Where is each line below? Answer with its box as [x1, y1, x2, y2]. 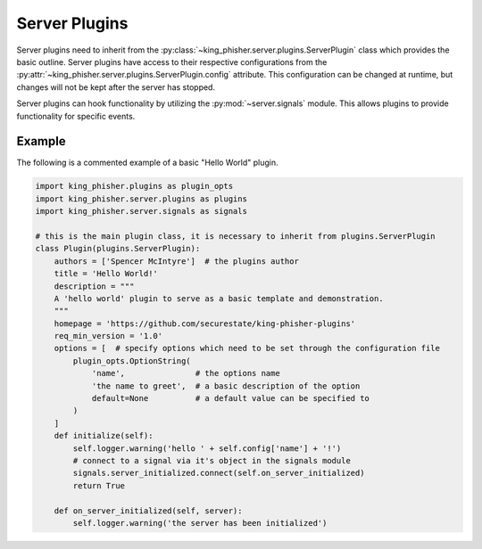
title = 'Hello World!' [54, 268, 158, 279]
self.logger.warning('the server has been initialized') [72, 518, 328, 528]
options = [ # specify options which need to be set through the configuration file [54, 343, 441, 354]
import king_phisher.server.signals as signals [35, 206, 247, 217]
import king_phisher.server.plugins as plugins [35, 193, 247, 204]
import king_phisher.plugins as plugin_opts [35, 181, 234, 192]
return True [72, 480, 125, 490]
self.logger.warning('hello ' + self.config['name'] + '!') [72, 443, 342, 454]
